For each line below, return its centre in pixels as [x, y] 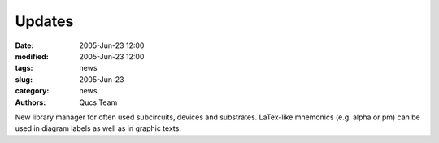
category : [32, 91]
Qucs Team [98, 102]
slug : [24, 79]
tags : [24, 68]
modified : [32, 56]
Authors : [30, 102]
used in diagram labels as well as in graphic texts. [98, 128]
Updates [44, 21]
